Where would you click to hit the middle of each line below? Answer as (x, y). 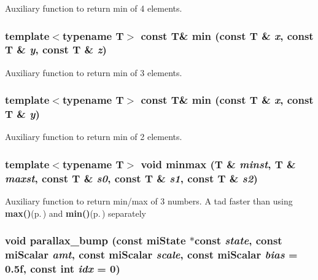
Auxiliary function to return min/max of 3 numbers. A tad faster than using (149, 201)
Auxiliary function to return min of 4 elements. (94, 8)
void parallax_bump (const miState (95, 240)
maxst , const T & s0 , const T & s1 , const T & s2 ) (131, 178)
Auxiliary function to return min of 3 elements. (94, 72)
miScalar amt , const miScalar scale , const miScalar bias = (151, 255)
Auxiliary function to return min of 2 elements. (94, 137)
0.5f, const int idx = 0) (63, 269)
